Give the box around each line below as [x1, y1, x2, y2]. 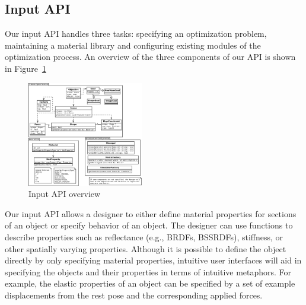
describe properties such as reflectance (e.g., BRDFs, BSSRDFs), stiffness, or [5, 231, 283, 243]
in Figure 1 [5, 62, 46, 74]
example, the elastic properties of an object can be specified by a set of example [5, 277, 295, 290]
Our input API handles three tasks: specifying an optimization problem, [5, 27, 267, 40]
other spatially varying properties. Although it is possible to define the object [5, 242, 286, 255]
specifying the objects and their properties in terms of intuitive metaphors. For [5, 265, 292, 278]
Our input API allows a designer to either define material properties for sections [5, 207, 297, 220]
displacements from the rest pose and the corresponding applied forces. [5, 289, 263, 301]
